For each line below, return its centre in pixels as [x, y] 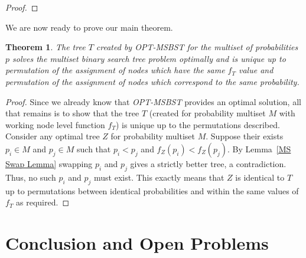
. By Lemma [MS [259, 148]
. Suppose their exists [245, 136]
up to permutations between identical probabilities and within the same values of [152, 190]
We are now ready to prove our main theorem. [89, 27]
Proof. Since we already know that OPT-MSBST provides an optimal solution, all [153, 101]
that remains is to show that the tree [72, 113]
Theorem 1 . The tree [45, 47]
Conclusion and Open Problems [137, 242]
